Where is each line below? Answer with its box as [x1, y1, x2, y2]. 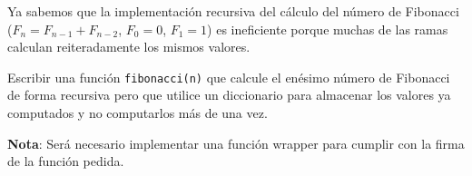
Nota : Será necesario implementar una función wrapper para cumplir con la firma [7, 133, 465, 152]
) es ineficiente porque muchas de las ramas [207, 19, 448, 38]
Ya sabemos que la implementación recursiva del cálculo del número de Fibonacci [7, 2, 459, 20]
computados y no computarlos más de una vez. [7, 103, 268, 122]
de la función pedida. [7, 152, 124, 171]
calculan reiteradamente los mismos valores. [7, 37, 251, 56]
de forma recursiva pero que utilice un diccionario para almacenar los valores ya [7, 85, 451, 104]
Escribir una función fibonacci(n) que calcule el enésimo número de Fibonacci [7, 67, 450, 86]
